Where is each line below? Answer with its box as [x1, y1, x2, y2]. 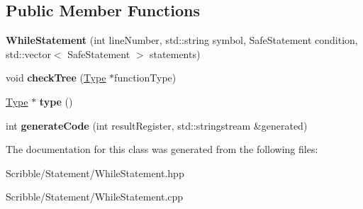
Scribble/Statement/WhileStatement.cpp [6, 189, 184, 204]
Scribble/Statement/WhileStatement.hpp [6, 165, 184, 180]
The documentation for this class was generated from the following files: [6, 142, 318, 157]
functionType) [114, 70, 177, 85]
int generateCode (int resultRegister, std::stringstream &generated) [6, 118, 308, 132]
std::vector [6, 46, 51, 61]
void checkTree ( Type [6, 70, 106, 85]
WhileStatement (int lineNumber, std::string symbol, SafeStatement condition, [6, 33, 358, 47]
